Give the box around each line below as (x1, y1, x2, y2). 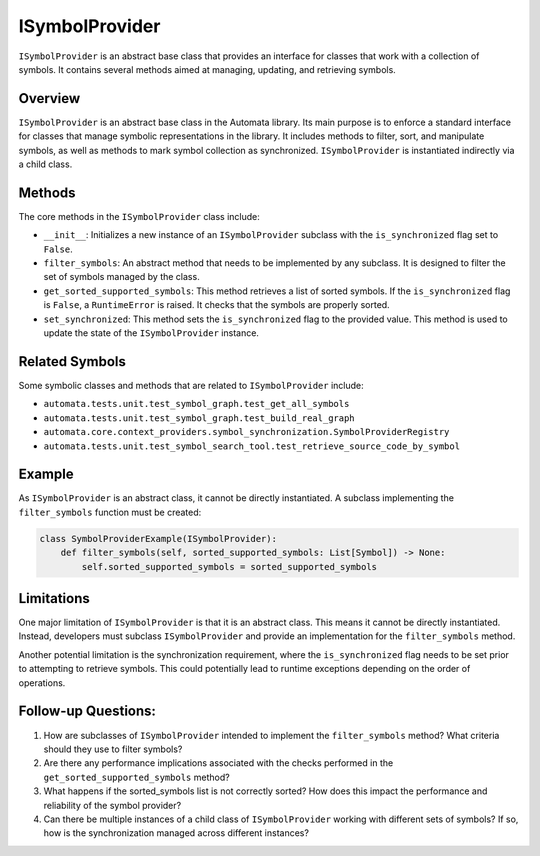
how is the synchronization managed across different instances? (43, 827, 310, 839)
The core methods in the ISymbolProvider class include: (18, 210, 260, 222)
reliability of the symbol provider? (43, 799, 182, 811)
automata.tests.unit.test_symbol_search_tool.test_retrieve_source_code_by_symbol (43, 440, 460, 452)
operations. (18, 676, 66, 689)
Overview (18, 90, 81, 107)
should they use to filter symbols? (43, 743, 183, 755)
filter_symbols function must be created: (18, 506, 202, 518)
